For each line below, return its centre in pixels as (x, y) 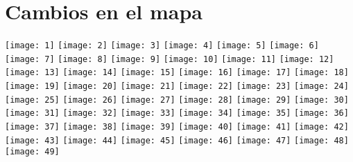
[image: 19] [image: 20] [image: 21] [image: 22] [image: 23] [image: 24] (177, 87)
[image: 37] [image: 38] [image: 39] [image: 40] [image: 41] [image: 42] (177, 127)
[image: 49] (32, 152)
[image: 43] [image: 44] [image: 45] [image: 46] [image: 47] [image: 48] (177, 140)
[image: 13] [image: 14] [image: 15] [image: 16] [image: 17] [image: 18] (177, 73)
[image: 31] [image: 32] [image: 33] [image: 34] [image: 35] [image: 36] (177, 113)
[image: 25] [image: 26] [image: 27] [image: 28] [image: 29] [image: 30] (177, 100)
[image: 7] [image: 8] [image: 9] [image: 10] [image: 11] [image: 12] (170, 59)
